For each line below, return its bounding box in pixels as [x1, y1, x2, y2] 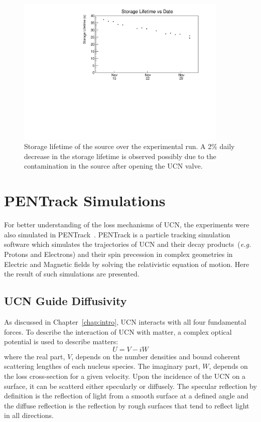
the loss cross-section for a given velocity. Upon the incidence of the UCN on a [4, 370, 246, 381]
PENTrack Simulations [4, 190, 166, 211]
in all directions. [4, 410, 54, 420]
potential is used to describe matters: [4, 336, 118, 347]
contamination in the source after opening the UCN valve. [24, 161, 203, 171]
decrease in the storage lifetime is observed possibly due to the [24, 151, 216, 161]
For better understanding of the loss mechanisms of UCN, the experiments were [4, 219, 249, 230]
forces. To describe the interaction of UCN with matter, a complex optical [4, 326, 232, 337]
